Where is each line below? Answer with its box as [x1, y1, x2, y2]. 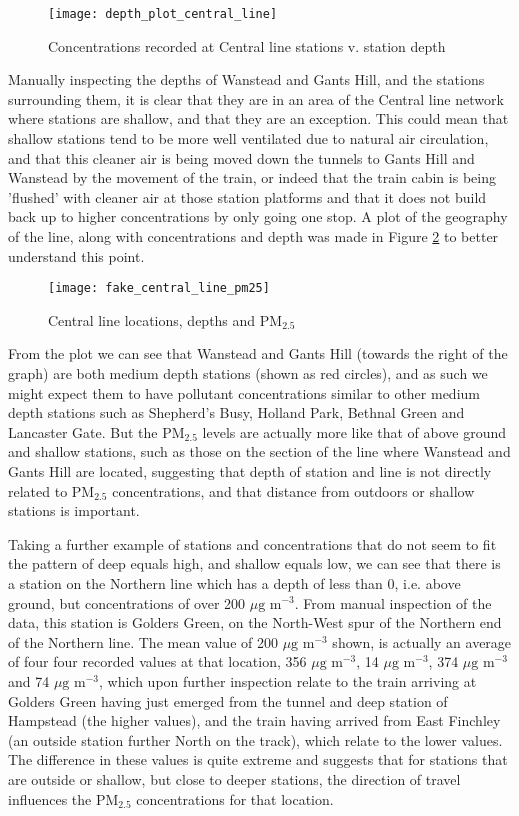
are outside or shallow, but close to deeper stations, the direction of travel [8, 768, 461, 789]
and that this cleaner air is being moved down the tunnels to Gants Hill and [8, 147, 475, 168]
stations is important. [8, 500, 140, 521]
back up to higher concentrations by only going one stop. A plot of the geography [8, 206, 508, 227]
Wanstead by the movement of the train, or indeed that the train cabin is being [8, 167, 496, 188]
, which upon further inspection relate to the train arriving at [98, 670, 477, 691]
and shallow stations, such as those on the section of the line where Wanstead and [8, 441, 511, 462]
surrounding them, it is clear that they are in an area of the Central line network [8, 88, 504, 109]
